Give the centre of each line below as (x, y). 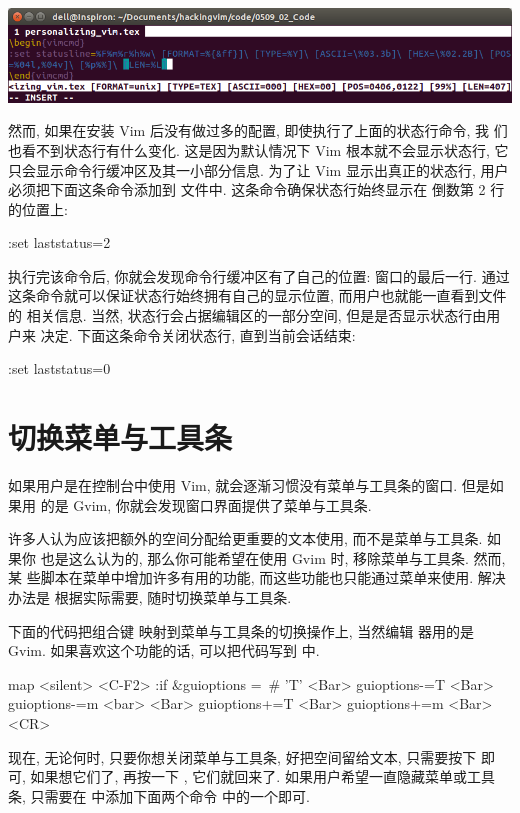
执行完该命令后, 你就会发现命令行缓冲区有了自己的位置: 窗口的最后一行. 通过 (259, 275)
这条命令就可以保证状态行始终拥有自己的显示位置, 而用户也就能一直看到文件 (257, 295)
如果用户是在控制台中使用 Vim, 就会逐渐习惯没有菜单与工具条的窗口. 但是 (249, 484)
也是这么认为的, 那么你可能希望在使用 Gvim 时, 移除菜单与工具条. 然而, (273, 557)
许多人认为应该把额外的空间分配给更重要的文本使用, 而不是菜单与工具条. (245, 538)
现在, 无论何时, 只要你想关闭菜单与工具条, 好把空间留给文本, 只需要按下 (242, 756)
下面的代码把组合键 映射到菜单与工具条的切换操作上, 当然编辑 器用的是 (241, 630)
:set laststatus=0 (59, 368)
